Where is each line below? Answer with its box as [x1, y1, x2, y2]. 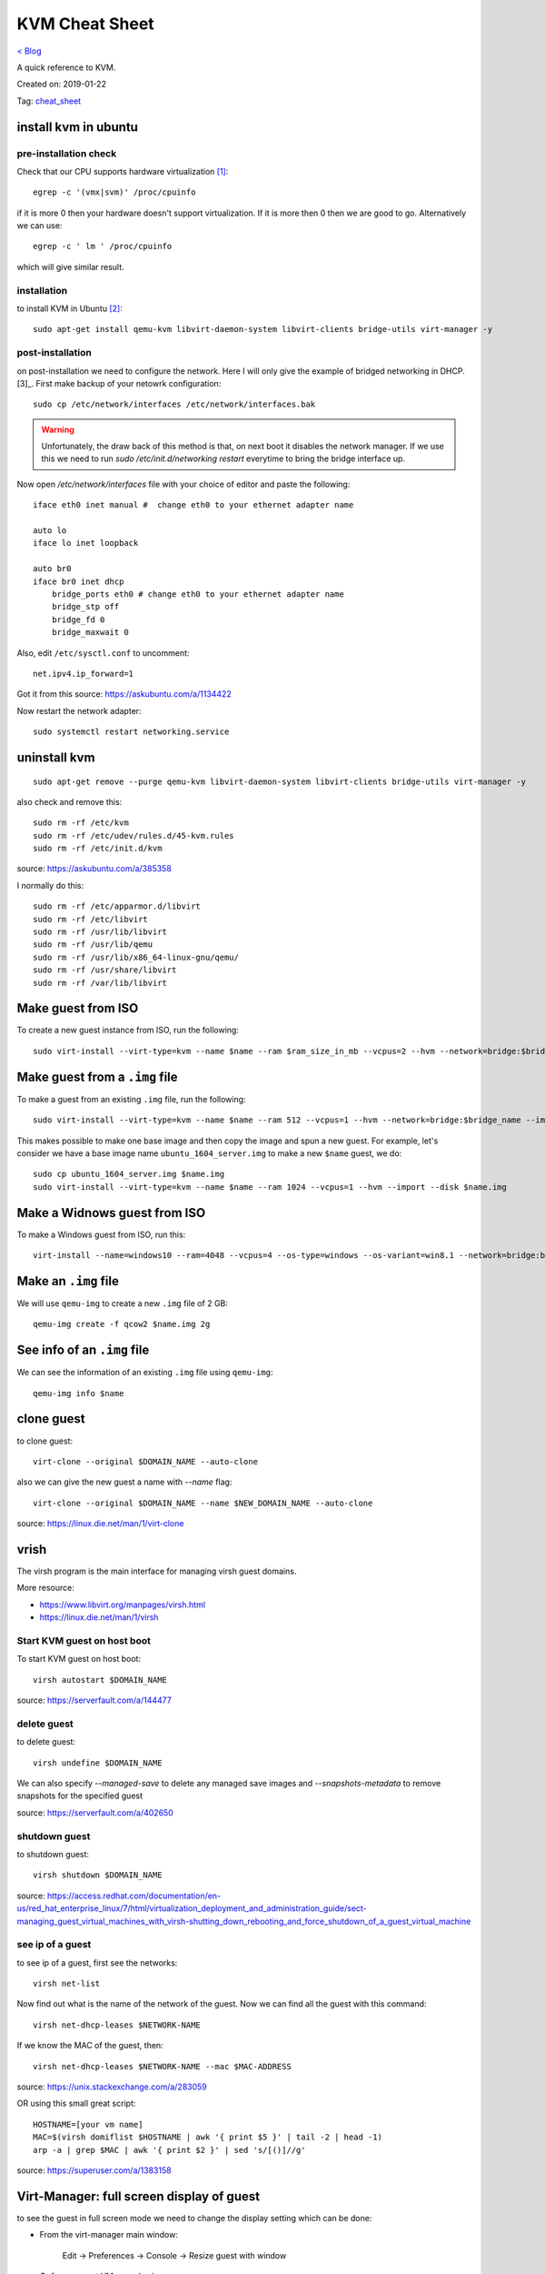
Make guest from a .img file [16, 1069, 178, 1084]
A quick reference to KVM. [16, 62, 116, 73]
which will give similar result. [16, 261, 124, 272]
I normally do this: [16, 880, 84, 890]
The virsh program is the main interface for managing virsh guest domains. [16, 1565, 297, 1576]
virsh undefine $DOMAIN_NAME [33, 1757, 163, 1768]
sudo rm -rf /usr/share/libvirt [33, 965, 177, 975]
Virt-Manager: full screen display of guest [16, 2188, 261, 2204]
